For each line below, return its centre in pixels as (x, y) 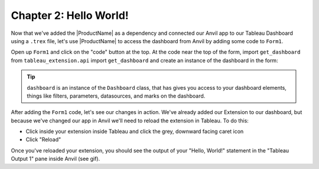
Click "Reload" (43, 139)
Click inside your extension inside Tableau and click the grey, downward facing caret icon (135, 131)
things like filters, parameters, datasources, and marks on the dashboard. (116, 96)
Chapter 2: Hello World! (70, 15)
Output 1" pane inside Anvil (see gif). (56, 159)
